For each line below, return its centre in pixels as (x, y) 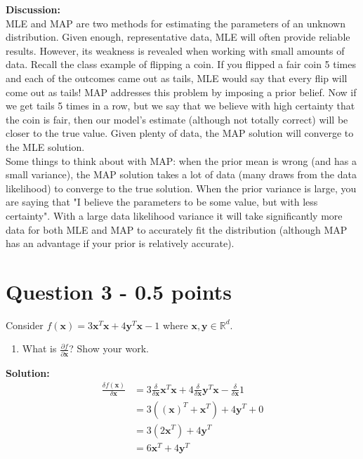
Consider (25, 325)
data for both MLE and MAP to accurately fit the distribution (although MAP (177, 229)
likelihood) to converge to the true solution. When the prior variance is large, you (181, 188)
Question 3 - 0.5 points (119, 291)
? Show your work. (109, 348)
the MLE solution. (45, 146)
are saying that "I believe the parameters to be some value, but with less (162, 202)
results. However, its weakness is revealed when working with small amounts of (175, 50)
